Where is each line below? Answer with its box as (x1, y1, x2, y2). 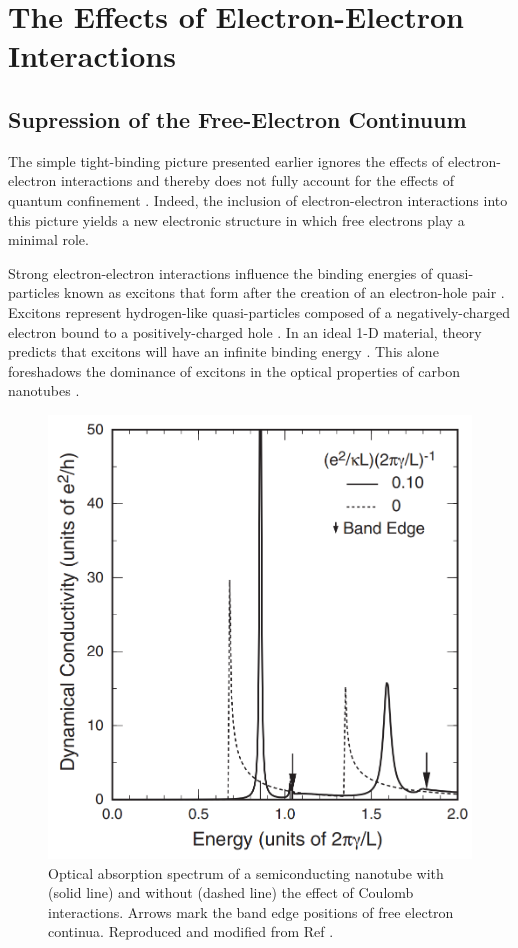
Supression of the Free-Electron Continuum (8, 103, 467, 134)
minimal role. (8, 229, 89, 250)
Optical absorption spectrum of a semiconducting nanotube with (48, 862, 444, 883)
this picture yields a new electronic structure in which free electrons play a (8, 209, 465, 230)
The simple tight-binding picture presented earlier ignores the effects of (8, 150, 444, 171)
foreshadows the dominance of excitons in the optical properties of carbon (8, 360, 460, 381)
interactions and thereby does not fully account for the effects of (60, 170, 455, 191)
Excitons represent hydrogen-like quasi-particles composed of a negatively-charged (8, 301, 511, 322)
